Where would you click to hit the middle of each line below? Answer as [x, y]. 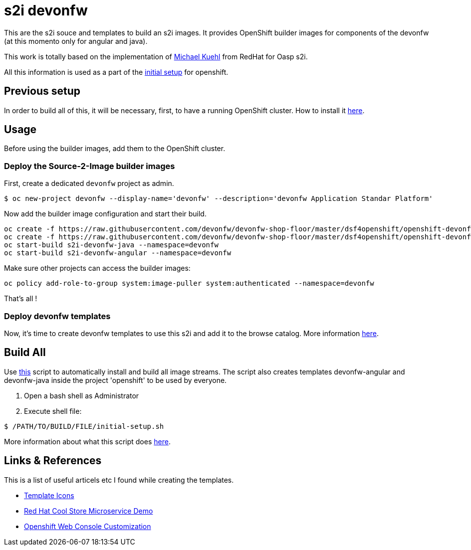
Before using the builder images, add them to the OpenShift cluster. [115, 149]
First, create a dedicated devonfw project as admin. [89, 183]
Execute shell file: [53, 411]
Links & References [53, 461]
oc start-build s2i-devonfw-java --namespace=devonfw [111, 245]
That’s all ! [21, 299]
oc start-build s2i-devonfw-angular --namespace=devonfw [118, 253]
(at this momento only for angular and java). [76, 41]
